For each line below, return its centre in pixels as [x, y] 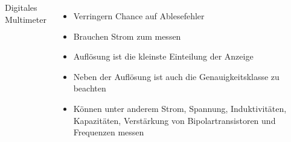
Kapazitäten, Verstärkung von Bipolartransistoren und [174, 120]
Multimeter [26, 19]
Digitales [21, 7]
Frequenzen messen [109, 132]
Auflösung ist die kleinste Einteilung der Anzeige [163, 56]
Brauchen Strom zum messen [127, 36]
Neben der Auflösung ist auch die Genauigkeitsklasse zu [176, 76]
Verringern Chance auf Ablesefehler [139, 16]
